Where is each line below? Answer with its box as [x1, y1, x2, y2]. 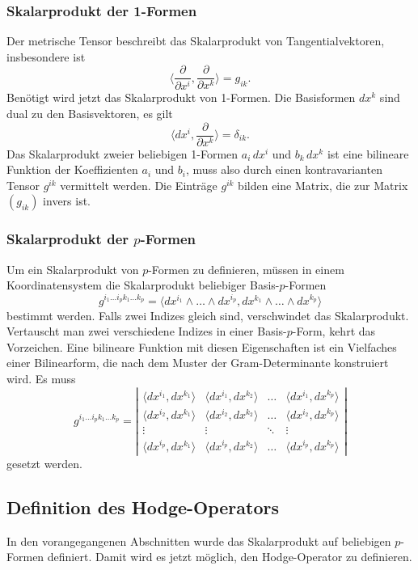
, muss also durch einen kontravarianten [185, 161, 382, 178]
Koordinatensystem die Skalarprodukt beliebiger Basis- [6, 277, 280, 293]
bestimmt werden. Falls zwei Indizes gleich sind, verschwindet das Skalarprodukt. [6, 306, 409, 323]
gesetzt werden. [6, 455, 82, 472]
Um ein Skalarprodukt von [6, 260, 139, 277]
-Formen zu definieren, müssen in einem [148, 260, 344, 277]
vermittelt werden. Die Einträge [60, 176, 217, 193]
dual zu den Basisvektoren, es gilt [6, 104, 173, 121]
